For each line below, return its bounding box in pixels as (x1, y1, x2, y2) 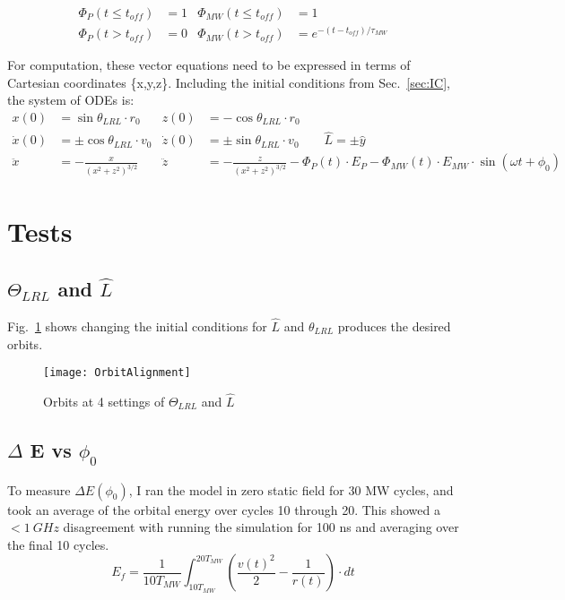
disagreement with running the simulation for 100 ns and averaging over (63, 518, 459, 536)
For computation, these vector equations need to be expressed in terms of (7, 56, 411, 74)
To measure (7, 480, 71, 499)
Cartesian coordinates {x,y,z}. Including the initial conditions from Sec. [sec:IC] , (7, 73, 450, 91)
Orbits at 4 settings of (43, 391, 165, 410)
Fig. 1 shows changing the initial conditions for (7, 316, 267, 335)
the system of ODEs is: (7, 90, 135, 109)
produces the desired (337, 316, 451, 335)
